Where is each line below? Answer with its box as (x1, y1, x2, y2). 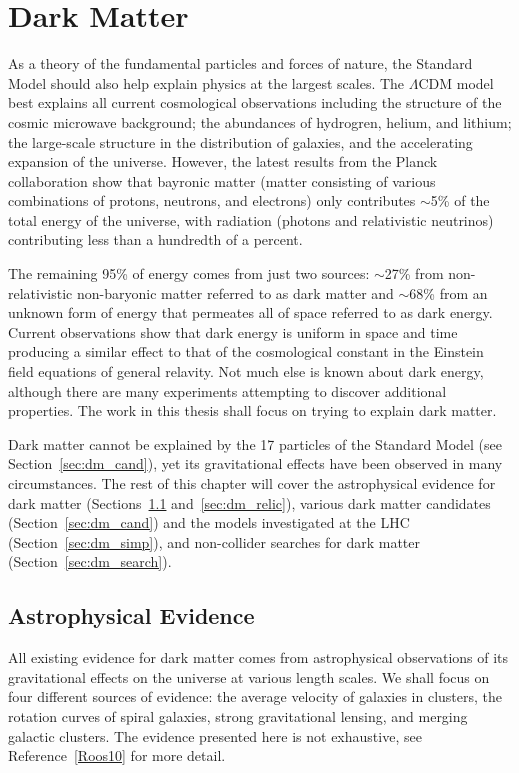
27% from (384, 263, 444, 284)
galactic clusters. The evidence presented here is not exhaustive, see (8, 725, 422, 746)
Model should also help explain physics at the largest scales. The (8, 72, 405, 93)
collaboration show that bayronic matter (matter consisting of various (8, 170, 436, 191)
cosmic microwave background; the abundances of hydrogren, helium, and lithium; (8, 111, 512, 132)
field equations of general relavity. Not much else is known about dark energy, (8, 361, 484, 382)
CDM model (418, 72, 494, 93)
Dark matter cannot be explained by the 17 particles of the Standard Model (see (8, 433, 503, 454)
